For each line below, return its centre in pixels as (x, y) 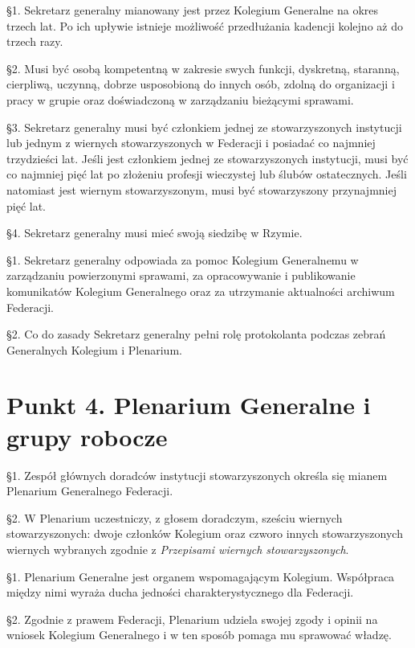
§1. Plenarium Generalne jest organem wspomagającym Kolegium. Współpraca (201, 576)
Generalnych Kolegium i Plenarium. (94, 349)
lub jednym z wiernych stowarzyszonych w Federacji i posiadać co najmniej (191, 143)
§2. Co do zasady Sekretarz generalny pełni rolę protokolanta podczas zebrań (196, 334)
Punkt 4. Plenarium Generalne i (189, 405)
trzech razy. (35, 41)
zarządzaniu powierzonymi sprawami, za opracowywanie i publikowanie (181, 275)
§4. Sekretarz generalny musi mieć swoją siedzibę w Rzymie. (155, 233)
